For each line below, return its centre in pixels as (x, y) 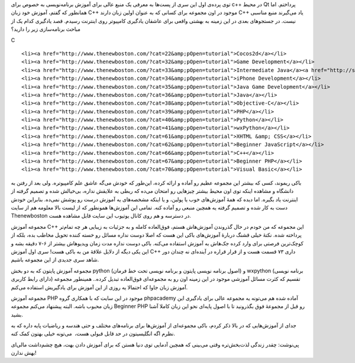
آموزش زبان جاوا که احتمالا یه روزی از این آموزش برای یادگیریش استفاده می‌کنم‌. (99, 287)
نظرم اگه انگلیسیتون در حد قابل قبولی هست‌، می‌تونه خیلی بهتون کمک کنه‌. (93, 333)
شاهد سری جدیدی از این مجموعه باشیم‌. (55, 260)
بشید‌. (17, 315)
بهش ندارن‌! (24, 353)
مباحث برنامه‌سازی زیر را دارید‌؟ (46, 29)
